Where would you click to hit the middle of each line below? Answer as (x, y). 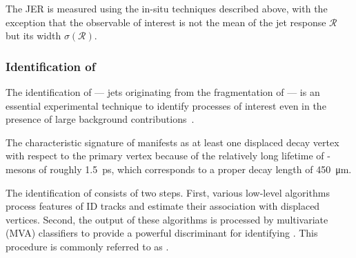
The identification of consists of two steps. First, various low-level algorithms (168, 192)
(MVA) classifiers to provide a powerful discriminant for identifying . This (162, 233)
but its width (33, 36)
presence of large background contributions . (100, 119)
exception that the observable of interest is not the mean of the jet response (166, 22)
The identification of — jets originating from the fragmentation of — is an (163, 92)
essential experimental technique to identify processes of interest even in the (166, 105)
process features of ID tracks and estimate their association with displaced (163, 206)
